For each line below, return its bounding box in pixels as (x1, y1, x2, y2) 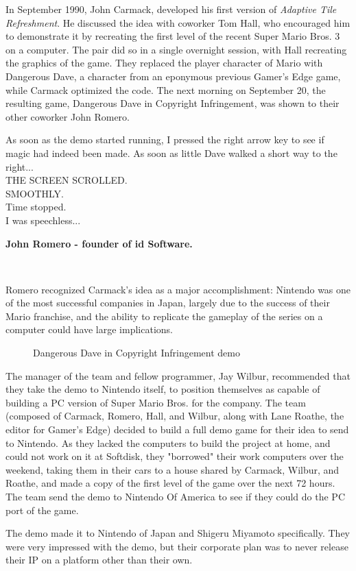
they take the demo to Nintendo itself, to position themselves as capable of (5, 382, 320, 396)
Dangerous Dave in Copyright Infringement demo (33, 345, 240, 360)
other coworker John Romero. (5, 109, 130, 123)
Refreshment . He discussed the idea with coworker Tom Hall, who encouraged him (5, 15, 351, 29)
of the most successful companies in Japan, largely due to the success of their (5, 295, 330, 310)
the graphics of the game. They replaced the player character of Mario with (5, 56, 323, 70)
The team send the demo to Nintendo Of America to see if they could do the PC (5, 489, 345, 503)
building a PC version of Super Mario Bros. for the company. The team (5, 395, 306, 409)
